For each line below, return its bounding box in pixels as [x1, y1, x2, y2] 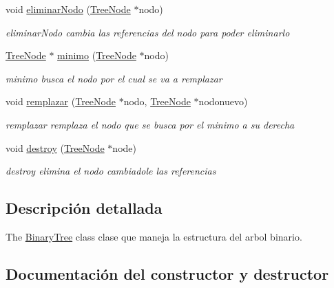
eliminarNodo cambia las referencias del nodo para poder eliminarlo [6, 25, 290, 39]
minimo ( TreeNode [57, 48, 136, 63]
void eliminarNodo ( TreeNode [6, 2, 131, 16]
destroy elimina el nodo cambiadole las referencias [6, 164, 216, 178]
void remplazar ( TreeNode [6, 94, 116, 109]
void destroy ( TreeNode [6, 140, 105, 155]
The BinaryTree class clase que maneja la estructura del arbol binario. [6, 229, 302, 243]
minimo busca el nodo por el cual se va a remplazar [6, 71, 222, 85]
